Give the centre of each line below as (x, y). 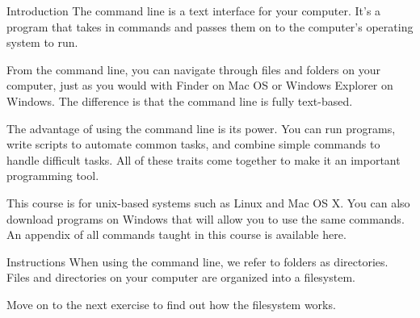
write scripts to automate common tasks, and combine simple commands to (193, 144)
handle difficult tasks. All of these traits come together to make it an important (204, 159)
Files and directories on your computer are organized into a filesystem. (181, 277)
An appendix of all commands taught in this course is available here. (176, 234)
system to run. (42, 42)
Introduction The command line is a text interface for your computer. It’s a (194, 10)
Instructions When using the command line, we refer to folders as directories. (197, 261)
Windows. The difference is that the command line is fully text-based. (180, 100)
